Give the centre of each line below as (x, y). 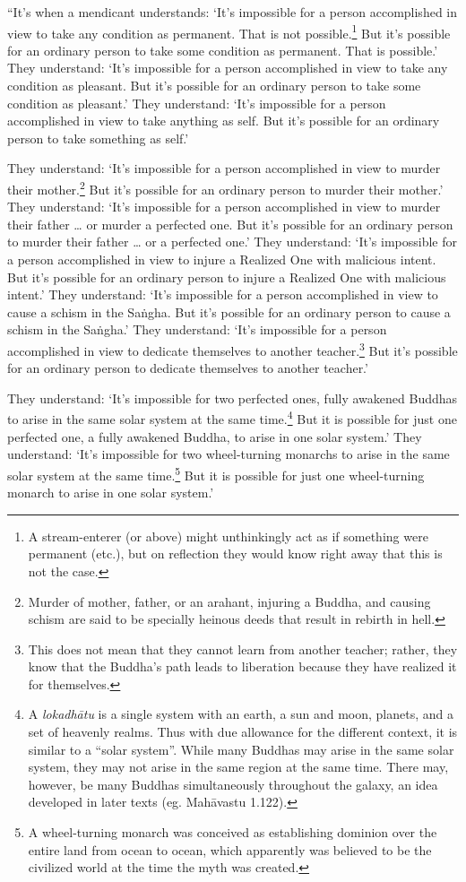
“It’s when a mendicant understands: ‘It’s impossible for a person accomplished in (233, 12)
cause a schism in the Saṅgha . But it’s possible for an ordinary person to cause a (229, 311)
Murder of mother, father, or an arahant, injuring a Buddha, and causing (229, 601)
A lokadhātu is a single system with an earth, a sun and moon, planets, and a (241, 714)
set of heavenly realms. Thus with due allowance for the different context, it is (243, 732)
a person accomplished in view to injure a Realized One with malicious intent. (222, 259)
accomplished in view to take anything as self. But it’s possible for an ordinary (224, 121)
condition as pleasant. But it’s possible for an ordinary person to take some (214, 86)
